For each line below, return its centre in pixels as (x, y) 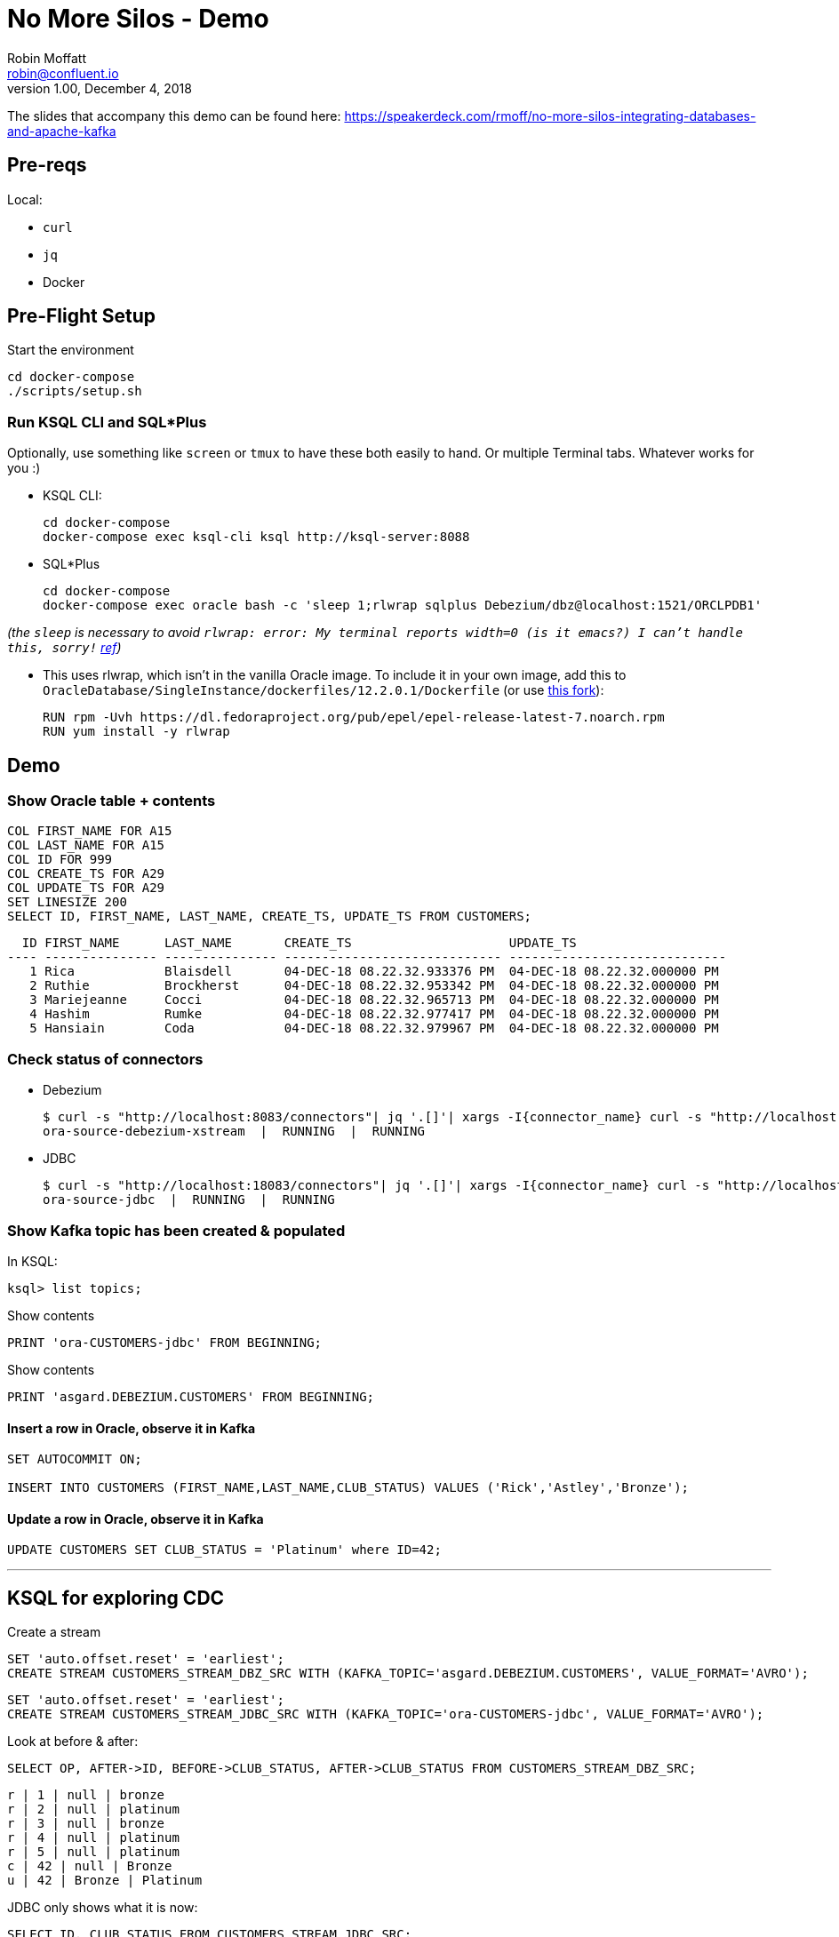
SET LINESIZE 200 (67, 902)
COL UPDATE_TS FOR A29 (86, 888)
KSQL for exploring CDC (116, 1598)
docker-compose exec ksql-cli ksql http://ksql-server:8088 (256, 537)
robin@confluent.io (63, 73)
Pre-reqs (47, 165)
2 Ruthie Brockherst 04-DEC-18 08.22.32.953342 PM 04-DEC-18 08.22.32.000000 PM (374, 986)
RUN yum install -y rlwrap (136, 732)
